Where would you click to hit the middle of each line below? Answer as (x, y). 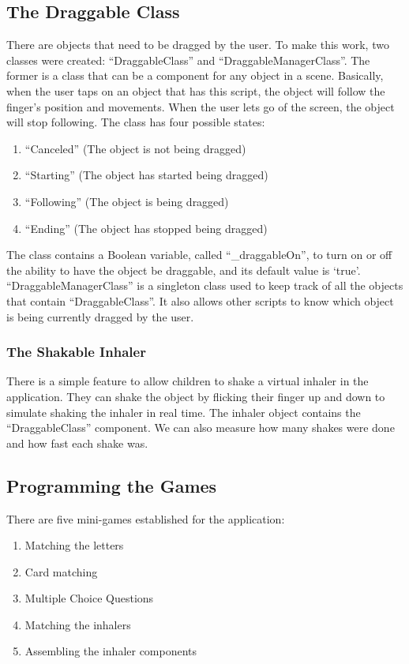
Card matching (61, 571)
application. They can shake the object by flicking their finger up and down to (196, 396)
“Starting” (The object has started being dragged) (146, 175)
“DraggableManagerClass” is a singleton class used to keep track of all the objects (205, 285)
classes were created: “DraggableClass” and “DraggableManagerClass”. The (188, 60)
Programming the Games (112, 485)
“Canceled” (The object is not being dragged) (135, 148)
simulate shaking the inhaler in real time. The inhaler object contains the (184, 412)
